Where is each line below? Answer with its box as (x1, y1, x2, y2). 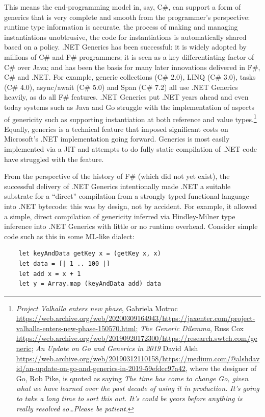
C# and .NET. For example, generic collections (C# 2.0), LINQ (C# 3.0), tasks (4, 72, 256, 82)
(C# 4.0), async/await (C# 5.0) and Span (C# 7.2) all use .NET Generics (4, 81, 238, 92)
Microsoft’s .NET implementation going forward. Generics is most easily (4, 133, 230, 144)
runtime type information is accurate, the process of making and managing (4, 21, 238, 32)
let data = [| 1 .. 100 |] (18, 260, 110, 267)
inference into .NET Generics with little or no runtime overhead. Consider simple (4, 221, 258, 231)
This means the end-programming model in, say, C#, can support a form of (4, 2, 241, 12)
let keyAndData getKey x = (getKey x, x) (18, 250, 161, 258)
